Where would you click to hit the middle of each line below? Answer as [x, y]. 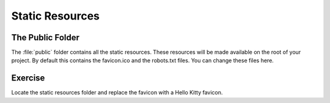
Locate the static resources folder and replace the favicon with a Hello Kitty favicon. [117, 93]
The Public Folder [45, 37]
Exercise [28, 78]
